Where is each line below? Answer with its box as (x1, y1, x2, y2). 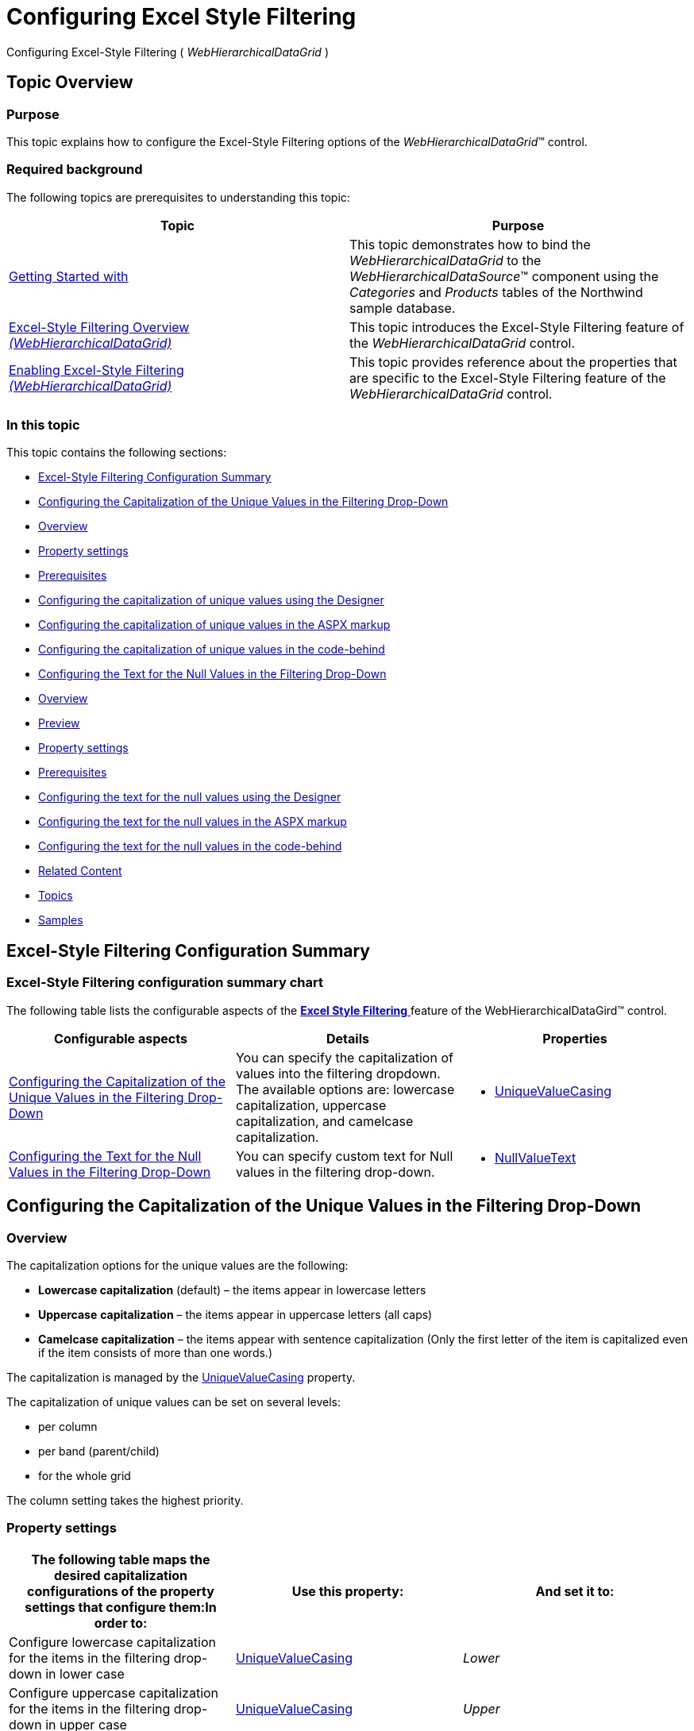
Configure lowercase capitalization (9, 1633, 216, 1650)
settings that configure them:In (25, 1598, 217, 1615)
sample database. (349, 299, 456, 316)
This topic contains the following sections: (6, 445, 227, 460)
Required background (6, 161, 143, 178)
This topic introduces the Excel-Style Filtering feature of (349, 318, 684, 335)
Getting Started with (9, 268, 129, 284)
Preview (38, 716, 80, 731)
